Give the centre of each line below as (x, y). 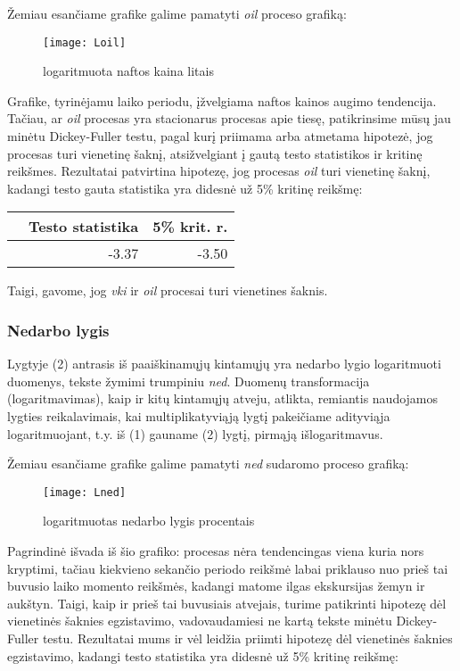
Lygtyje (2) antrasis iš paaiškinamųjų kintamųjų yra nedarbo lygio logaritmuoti (224, 364)
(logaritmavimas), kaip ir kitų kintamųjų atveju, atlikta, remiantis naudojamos (223, 398)
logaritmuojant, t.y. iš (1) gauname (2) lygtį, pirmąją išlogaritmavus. (195, 433)
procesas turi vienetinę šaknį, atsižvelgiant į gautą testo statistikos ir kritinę (215, 153)
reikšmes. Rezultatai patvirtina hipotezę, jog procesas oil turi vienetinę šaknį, (219, 171)
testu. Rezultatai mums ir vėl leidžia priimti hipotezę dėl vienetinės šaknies (247, 638)
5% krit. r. (190, 227)
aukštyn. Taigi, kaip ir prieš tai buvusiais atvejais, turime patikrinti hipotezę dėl (227, 603)
